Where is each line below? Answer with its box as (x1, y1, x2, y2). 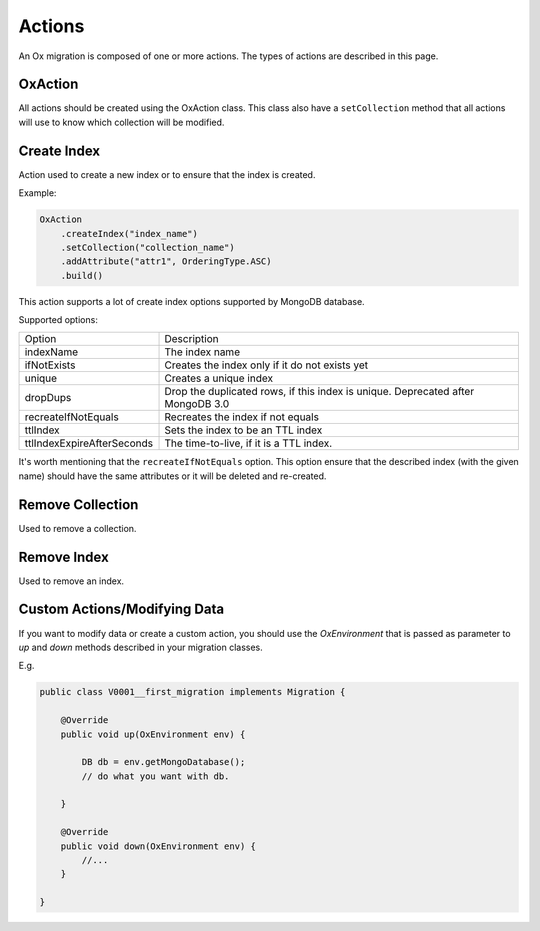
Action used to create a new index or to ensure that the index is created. (18, 168, 316, 180)
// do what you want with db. (81, 770, 230, 782)
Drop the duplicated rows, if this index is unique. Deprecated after (164, 385, 475, 399)
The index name (164, 345, 240, 359)
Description (164, 332, 219, 346)
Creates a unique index (164, 371, 274, 385)
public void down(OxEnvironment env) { (60, 840, 257, 852)
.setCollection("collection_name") (60, 241, 235, 253)
